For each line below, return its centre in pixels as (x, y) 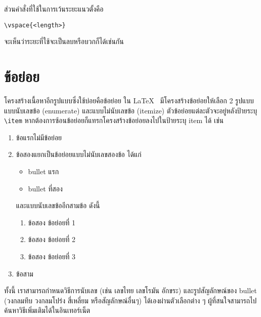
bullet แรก (43, 171)
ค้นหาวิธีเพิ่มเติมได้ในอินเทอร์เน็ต (47, 310)
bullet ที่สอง (45, 188)
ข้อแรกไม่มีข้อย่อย (39, 137)
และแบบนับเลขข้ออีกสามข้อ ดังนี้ (58, 205)
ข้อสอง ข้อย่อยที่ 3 (52, 256)
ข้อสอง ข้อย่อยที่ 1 (52, 222)
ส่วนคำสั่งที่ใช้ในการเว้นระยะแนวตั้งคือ (54, 9)
